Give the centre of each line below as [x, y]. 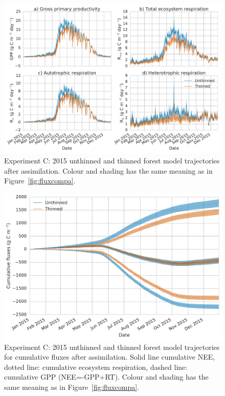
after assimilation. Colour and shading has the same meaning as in [108, 170]
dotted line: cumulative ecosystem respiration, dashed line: [96, 367]
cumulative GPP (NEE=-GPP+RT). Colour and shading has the [106, 377]
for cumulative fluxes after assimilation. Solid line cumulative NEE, [110, 357]
